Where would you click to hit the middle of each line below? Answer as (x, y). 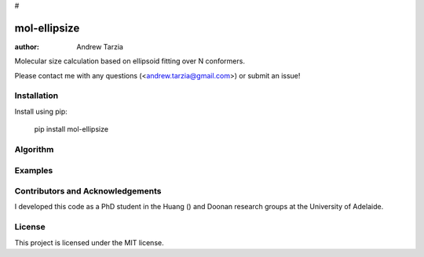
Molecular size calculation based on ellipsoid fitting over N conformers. (130, 61)
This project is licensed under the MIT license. (89, 242)
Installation (37, 96)
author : (27, 46)
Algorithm (34, 149)
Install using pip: (41, 111)
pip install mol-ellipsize (71, 129)
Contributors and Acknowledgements (88, 191)
